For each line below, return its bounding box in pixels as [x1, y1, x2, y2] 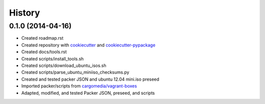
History [9, 7, 40, 18]
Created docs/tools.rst [21, 49, 67, 55]
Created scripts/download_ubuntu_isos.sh [21, 62, 106, 68]
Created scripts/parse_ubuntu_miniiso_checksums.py [21, 69, 130, 75]
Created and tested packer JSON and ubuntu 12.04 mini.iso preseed [21, 76, 159, 82]
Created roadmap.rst [21, 35, 64, 41]
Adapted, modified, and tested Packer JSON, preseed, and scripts [21, 90, 155, 96]
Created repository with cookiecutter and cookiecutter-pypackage [21, 42, 156, 48]
